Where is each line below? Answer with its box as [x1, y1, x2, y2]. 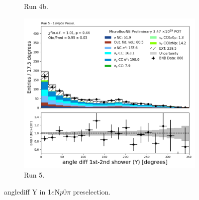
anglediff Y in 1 [4, 186, 51, 197]
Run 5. [24, 170, 45, 180]
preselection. [73, 186, 111, 197]
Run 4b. [24, 1, 48, 11]
